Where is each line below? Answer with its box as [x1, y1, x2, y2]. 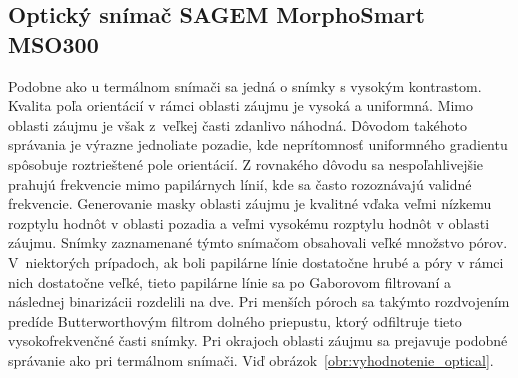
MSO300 [8, 28, 99, 59]
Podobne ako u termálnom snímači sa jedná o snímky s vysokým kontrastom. [8, 75, 482, 96]
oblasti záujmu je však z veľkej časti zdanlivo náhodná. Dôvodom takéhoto [8, 114, 467, 135]
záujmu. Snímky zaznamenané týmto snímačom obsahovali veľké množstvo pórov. [8, 232, 508, 253]
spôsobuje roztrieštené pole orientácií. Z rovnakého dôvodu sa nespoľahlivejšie [8, 153, 484, 174]
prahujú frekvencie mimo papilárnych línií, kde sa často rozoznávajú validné [8, 173, 472, 194]
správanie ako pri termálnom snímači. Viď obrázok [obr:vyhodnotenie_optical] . [8, 349, 494, 370]
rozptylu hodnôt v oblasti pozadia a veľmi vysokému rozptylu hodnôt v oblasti [8, 212, 490, 233]
